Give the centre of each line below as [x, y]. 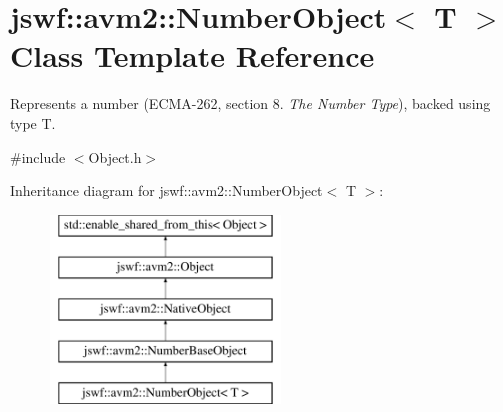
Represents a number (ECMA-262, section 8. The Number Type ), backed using [250, 103]
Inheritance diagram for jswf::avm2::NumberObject [166, 190]
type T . [33, 122]
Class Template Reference [192, 55]
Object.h [115, 156]
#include [38, 156]
